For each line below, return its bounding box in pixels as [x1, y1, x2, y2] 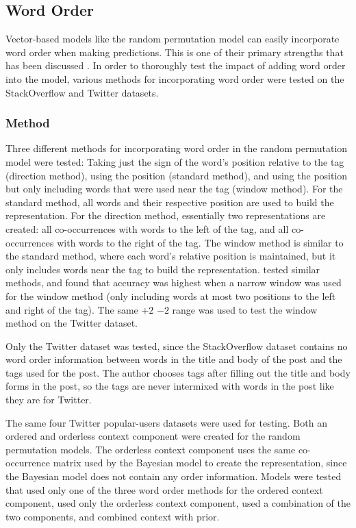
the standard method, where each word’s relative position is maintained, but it [5, 249, 336, 263]
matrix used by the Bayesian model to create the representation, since [53, 455, 347, 470]
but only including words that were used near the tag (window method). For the [5, 181, 343, 196]
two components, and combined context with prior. [5, 509, 220, 523]
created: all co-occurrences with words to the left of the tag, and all [5, 221, 289, 236]
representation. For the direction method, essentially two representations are [5, 208, 326, 223]
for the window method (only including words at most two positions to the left [5, 288, 336, 303]
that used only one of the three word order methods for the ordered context [5, 482, 323, 496]
